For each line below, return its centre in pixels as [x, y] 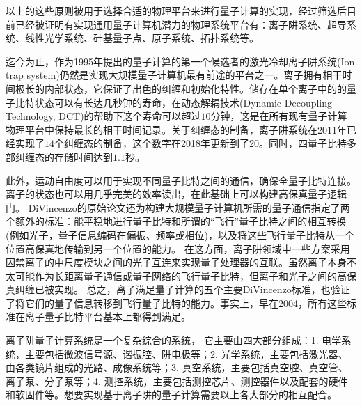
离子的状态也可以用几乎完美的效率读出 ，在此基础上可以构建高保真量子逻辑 [176, 194]
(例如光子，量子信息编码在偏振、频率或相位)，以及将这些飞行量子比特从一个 [180, 234]
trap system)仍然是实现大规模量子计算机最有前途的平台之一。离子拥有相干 [174, 75]
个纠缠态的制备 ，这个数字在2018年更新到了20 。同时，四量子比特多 [205, 143]
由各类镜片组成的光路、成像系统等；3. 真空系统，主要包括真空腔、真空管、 [177, 367]
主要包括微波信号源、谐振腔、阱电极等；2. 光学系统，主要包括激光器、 [186, 353]
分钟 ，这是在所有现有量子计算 [279, 116]
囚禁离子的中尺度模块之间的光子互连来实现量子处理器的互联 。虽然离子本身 [176, 262]
